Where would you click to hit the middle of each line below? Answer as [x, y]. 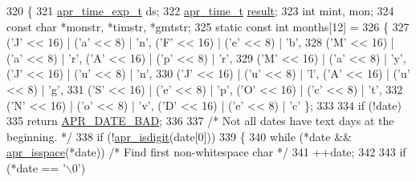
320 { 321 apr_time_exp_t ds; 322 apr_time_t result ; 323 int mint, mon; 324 [200, 10]
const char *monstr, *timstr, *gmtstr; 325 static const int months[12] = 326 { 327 [208, 26]
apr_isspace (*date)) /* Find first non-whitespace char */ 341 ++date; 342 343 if [206, 152]
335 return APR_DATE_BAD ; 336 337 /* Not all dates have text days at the [200, 121]
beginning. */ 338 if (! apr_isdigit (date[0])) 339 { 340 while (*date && [179, 136]
